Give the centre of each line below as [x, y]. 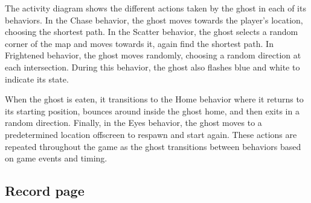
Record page [45, 191]
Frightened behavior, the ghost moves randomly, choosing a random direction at [153, 55]
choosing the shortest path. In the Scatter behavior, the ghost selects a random [152, 32]
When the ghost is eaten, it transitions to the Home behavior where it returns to [154, 99]
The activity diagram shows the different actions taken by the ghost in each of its [155, 8]
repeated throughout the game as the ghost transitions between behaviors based [153, 146]
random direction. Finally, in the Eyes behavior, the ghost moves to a [133, 123]
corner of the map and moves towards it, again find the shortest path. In [139, 43]
